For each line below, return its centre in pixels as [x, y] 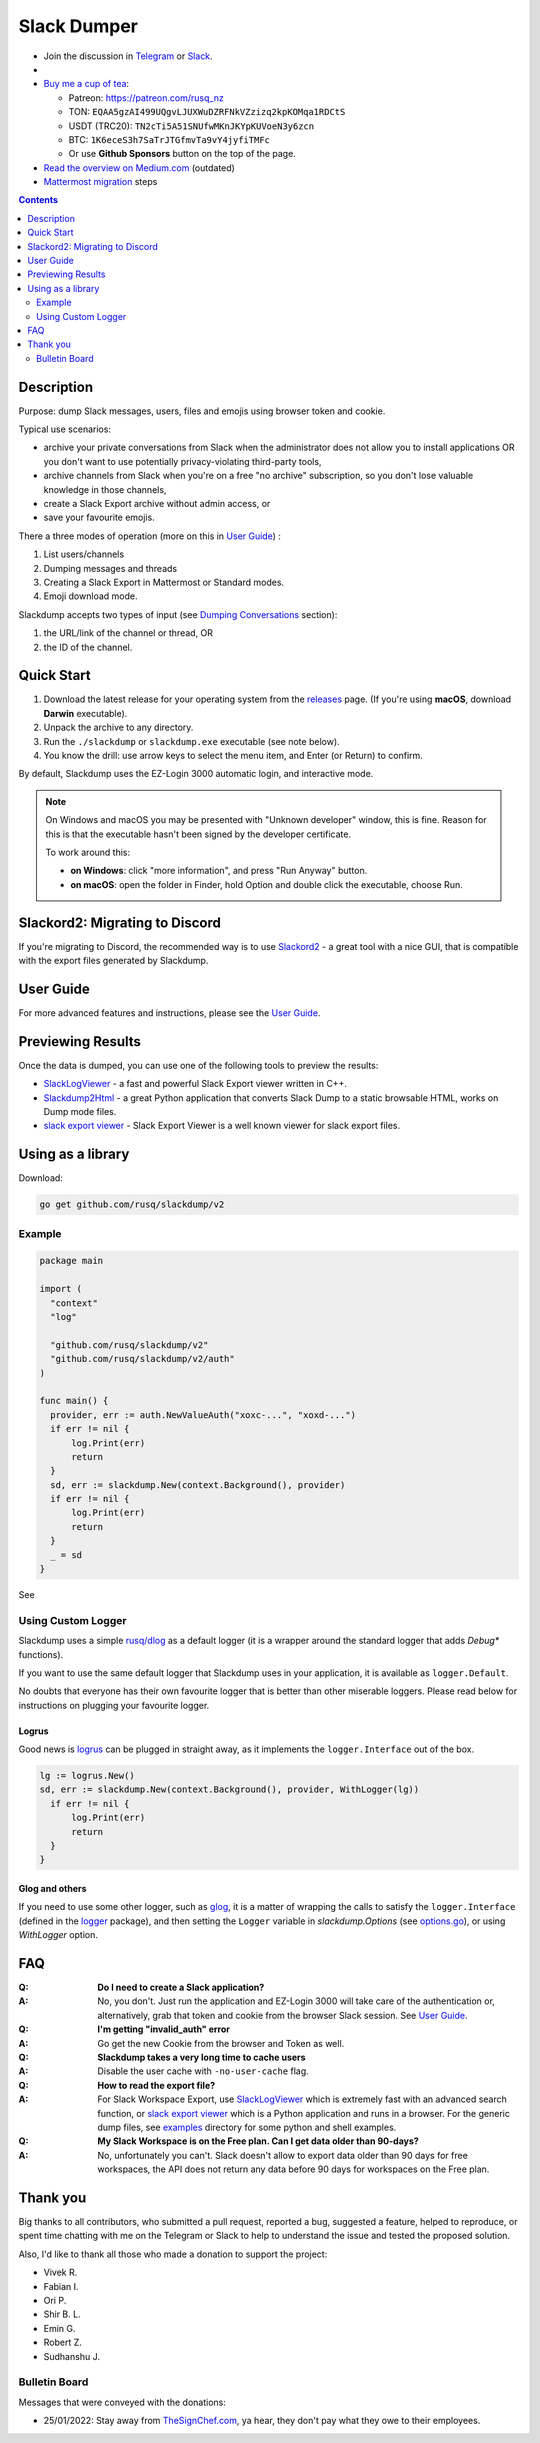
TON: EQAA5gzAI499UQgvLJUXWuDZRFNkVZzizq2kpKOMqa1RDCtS [207, 112]
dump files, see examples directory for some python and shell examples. [247, 2127]
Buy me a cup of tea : [86, 84]
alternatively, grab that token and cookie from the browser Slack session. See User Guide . [283, 2015]
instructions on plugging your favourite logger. [114, 1705]
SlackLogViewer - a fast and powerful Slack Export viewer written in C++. [195, 1084]
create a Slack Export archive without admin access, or [157, 503]
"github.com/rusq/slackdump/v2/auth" [142, 1359]
